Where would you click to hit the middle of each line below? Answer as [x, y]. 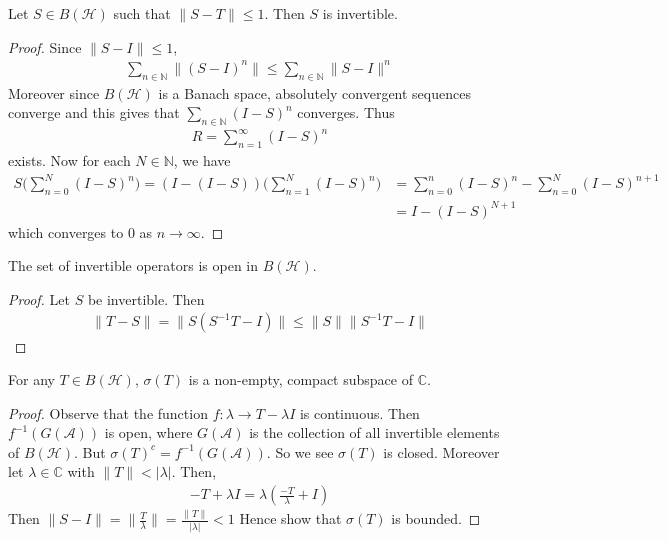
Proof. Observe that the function [108, 412]
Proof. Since [45, 46]
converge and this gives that [94, 112]
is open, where [148, 432]
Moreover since [54, 92]
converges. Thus [346, 112]
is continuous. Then [359, 412]
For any [31, 379]
